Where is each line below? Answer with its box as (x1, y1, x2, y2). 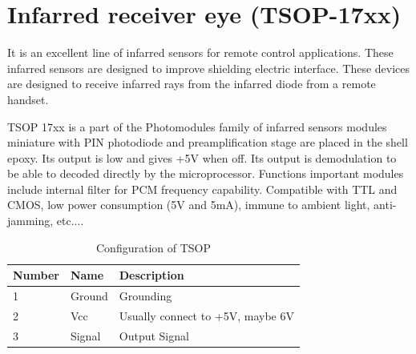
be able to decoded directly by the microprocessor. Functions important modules (7, 165, 404, 182)
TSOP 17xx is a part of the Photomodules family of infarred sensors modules (7, 118, 387, 135)
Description (119, 267, 184, 284)
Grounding (119, 288, 172, 304)
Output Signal (119, 327, 189, 344)
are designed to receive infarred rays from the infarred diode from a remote (7, 75, 376, 92)
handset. (7, 91, 49, 107)
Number (13, 267, 59, 284)
